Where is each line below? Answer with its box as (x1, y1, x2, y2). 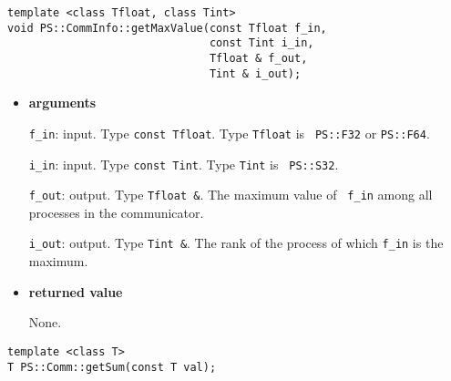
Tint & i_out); (209, 67, 302, 80)
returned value (28, 282, 123, 301)
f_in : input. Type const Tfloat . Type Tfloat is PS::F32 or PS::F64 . (28, 123, 430, 142)
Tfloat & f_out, (209, 51, 308, 65)
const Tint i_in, (209, 36, 314, 50)
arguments (28, 93, 97, 112)
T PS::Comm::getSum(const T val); (7, 360, 217, 374)
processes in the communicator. (28, 202, 204, 221)
